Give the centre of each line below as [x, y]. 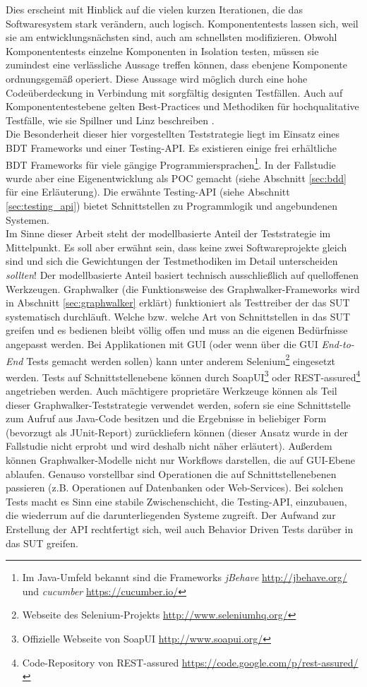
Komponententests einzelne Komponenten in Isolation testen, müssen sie [162, 50]
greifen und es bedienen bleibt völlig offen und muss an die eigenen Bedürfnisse [177, 330]
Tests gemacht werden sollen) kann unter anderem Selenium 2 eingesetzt [181, 359]
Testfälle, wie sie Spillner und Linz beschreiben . [110, 120]
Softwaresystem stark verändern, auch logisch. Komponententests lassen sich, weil [182, 23]
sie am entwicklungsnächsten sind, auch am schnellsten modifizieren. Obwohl [172, 37]
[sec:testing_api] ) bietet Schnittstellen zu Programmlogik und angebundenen [172, 205]
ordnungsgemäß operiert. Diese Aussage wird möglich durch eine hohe [157, 78]
